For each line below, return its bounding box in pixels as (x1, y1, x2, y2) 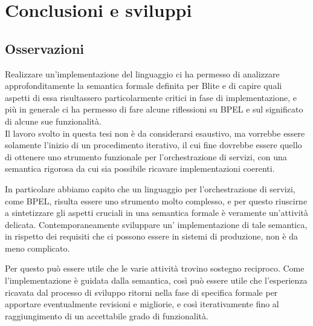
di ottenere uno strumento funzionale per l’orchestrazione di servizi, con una (5, 150, 287, 163)
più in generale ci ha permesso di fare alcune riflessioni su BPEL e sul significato (5, 103, 303, 116)
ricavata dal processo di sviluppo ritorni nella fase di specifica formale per (5, 285, 278, 298)
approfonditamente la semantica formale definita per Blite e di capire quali (5, 79, 282, 92)
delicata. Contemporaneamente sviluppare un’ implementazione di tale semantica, (5, 218, 308, 230)
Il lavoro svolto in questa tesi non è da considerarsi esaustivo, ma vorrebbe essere (5, 126, 305, 139)
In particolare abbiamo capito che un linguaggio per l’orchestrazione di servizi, (5, 182, 295, 195)
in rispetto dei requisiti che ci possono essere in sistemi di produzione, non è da (5, 230, 298, 243)
